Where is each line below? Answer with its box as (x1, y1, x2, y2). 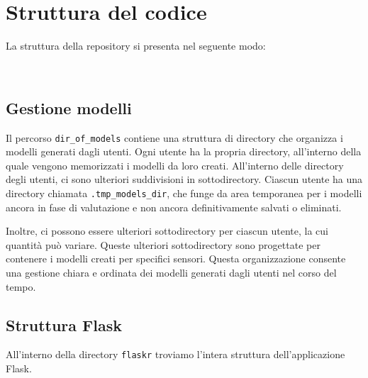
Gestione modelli (6, 96, 132, 118)
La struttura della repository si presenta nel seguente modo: (6, 38, 266, 53)
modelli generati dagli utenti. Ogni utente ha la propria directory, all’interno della (6, 144, 362, 159)
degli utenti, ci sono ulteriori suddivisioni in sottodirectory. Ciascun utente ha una (6, 172, 363, 187)
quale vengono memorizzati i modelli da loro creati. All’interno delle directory (6, 157, 344, 172)
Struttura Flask (6, 313, 123, 335)
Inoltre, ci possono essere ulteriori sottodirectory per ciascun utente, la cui (6, 223, 328, 238)
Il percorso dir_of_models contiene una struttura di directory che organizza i (6, 130, 343, 145)
